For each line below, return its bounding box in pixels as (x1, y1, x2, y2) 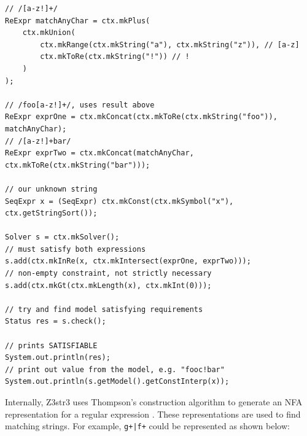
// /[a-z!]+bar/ (5, 136, 71, 146)
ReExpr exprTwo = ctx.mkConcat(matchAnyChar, (5, 149, 194, 158)
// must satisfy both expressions (5, 244, 146, 254)
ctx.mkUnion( (22, 28, 76, 37)
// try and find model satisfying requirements (5, 305, 203, 314)
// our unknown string (5, 184, 98, 193)
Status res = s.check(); (5, 317, 106, 326)
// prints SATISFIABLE (5, 341, 98, 350)
